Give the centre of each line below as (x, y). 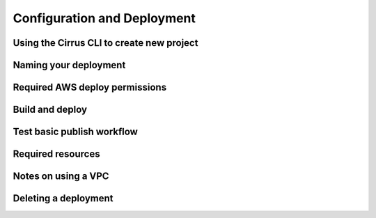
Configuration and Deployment (104, 18)
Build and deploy (50, 110)
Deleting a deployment (63, 198)
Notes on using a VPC (61, 177)
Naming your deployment (69, 65)
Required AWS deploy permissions (90, 87)
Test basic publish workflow (76, 132)
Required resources (56, 154)
